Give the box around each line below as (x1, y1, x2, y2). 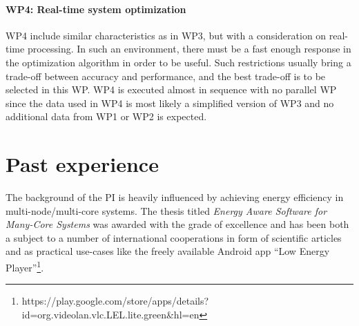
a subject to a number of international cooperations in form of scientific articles (6, 230, 342, 245)
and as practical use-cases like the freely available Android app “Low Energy (6, 244, 330, 258)
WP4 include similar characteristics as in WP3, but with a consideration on (6, 28, 327, 42)
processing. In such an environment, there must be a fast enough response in (27, 41, 351, 56)
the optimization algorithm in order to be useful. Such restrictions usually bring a (6, 55, 351, 69)
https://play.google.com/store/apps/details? (21, 294, 209, 308)
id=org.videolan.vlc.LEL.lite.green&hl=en (21, 307, 200, 321)
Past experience (6, 150, 159, 178)
